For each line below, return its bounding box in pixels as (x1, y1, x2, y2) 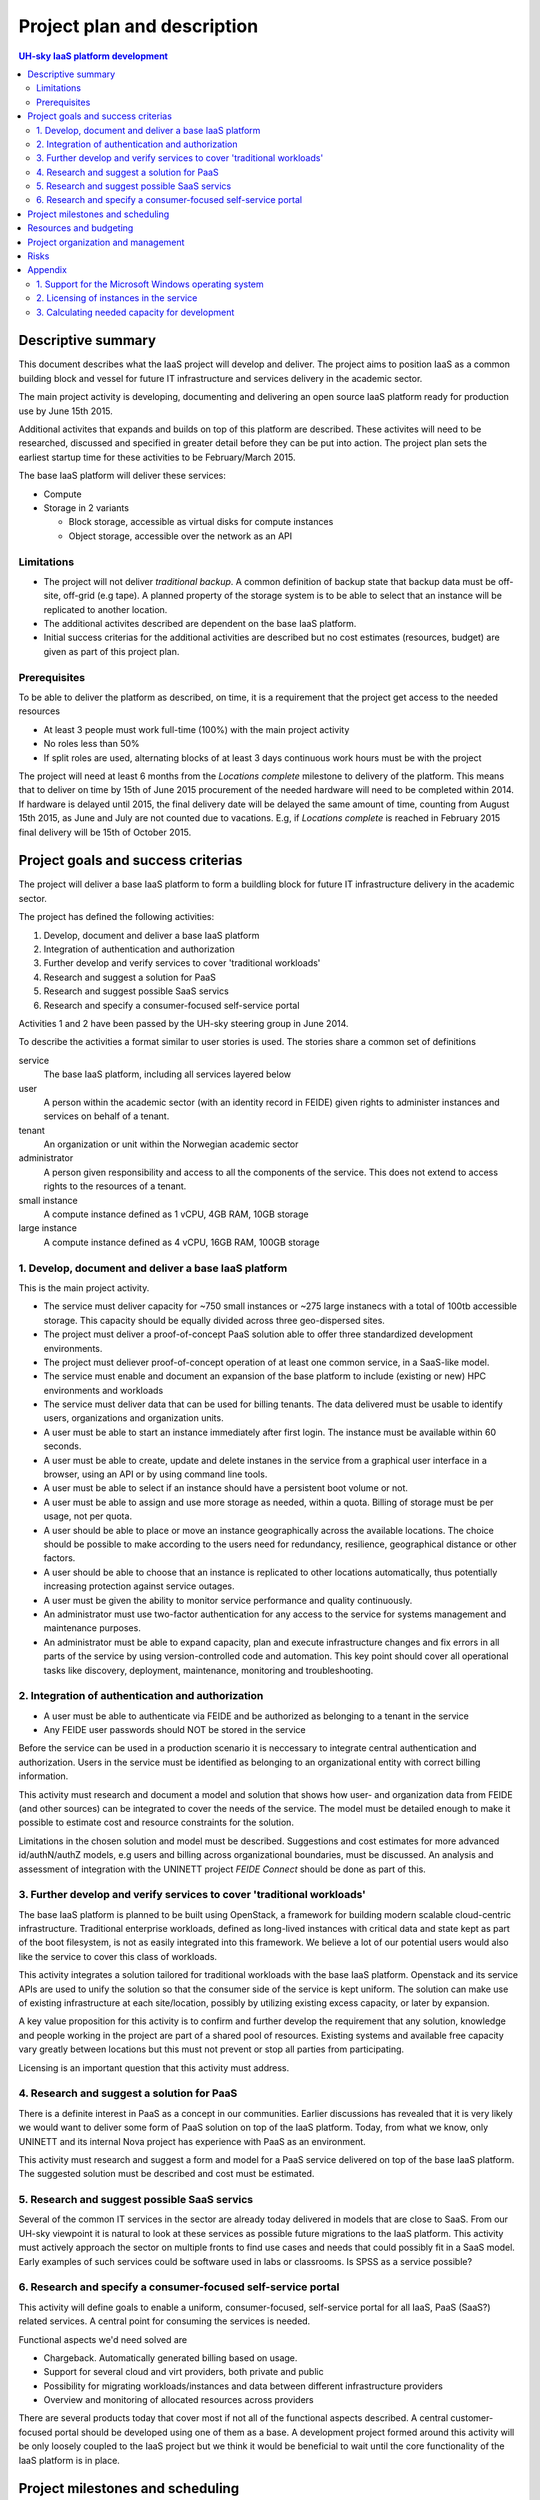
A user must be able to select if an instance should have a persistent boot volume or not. (43, 1482, 409, 1494)
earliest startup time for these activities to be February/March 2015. (18, 451, 296, 463)
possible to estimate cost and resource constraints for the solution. (18, 1816, 295, 1829)
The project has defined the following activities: (18, 911, 215, 923)
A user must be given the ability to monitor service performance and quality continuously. (43, 1594, 413, 1606)
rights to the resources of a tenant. (43, 1180, 187, 1192)
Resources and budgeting (27, 222, 134, 234)
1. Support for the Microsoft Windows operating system (36, 278, 264, 290)
